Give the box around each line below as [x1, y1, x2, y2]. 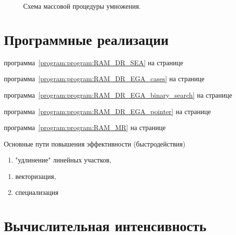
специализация [15, 187, 59, 197]
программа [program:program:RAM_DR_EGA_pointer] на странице [4, 106, 211, 116]
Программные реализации [4, 29, 169, 49]
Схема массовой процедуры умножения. [23, 1, 141, 11]
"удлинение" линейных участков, [15, 155, 111, 165]
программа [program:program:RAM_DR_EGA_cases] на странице [4, 73, 205, 84]
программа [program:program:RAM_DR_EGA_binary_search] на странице [4, 89, 232, 100]
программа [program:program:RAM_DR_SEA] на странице [4, 57, 183, 67]
